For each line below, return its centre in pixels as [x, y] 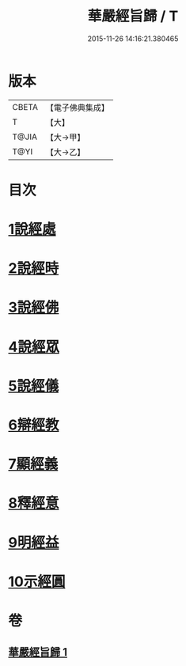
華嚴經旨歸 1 [38, 652]
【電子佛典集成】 [77, 108]
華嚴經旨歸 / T [133, 16]
